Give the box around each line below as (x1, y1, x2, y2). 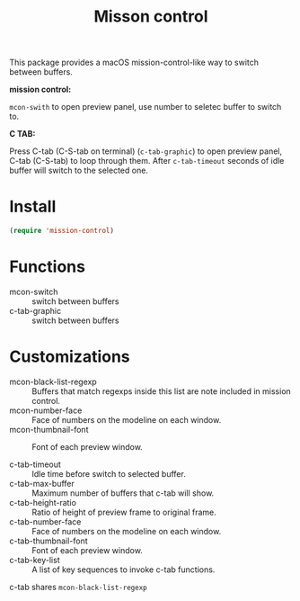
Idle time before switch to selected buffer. (31, 468, 186, 479)
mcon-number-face (9, 405, 83, 416)
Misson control (93, 6, 208, 27)
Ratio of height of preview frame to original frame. (31, 507, 217, 517)
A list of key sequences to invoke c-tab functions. (31, 564, 216, 575)
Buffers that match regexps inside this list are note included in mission (31, 385, 292, 397)
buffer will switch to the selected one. (9, 165, 148, 176)
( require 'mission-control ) (9, 227, 115, 236)
